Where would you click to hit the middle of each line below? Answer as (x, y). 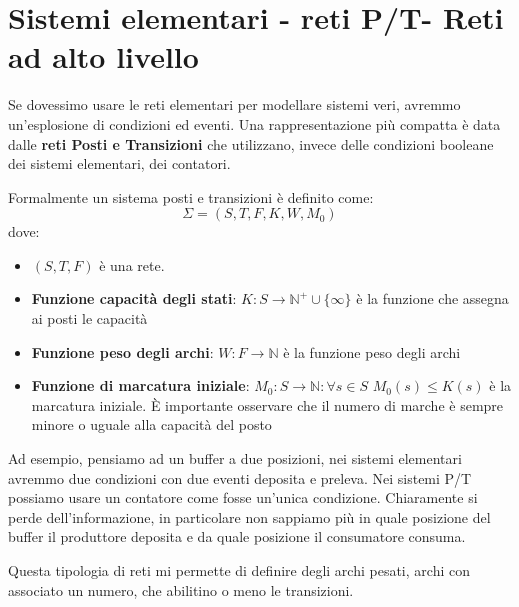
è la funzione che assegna (432, 298)
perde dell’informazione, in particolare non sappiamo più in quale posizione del (249, 516)
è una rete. (132, 264)
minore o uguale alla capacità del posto (151, 424)
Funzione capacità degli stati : (134, 298)
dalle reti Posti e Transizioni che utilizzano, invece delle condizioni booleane (251, 143)
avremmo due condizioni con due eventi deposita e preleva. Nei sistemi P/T (240, 477)
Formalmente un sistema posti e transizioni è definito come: (191, 196)
